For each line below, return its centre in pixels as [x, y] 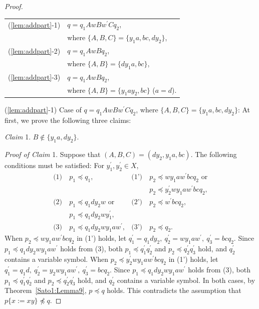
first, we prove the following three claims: [68, 120]
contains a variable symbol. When [57, 259]
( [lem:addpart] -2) [34, 51]
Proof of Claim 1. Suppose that [53, 154]
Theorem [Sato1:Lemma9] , [46, 290]
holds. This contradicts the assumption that [174, 290]
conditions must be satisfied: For [54, 165]
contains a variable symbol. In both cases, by [186, 280]
